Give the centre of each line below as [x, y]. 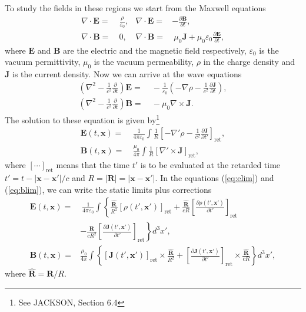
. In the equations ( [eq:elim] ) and [214, 177]
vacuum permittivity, [43, 62]
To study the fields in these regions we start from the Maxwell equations [135, 8]
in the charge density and [249, 62]
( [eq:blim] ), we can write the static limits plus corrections [108, 189]
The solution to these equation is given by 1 [82, 119]
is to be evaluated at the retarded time [210, 165]
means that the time [93, 165]
